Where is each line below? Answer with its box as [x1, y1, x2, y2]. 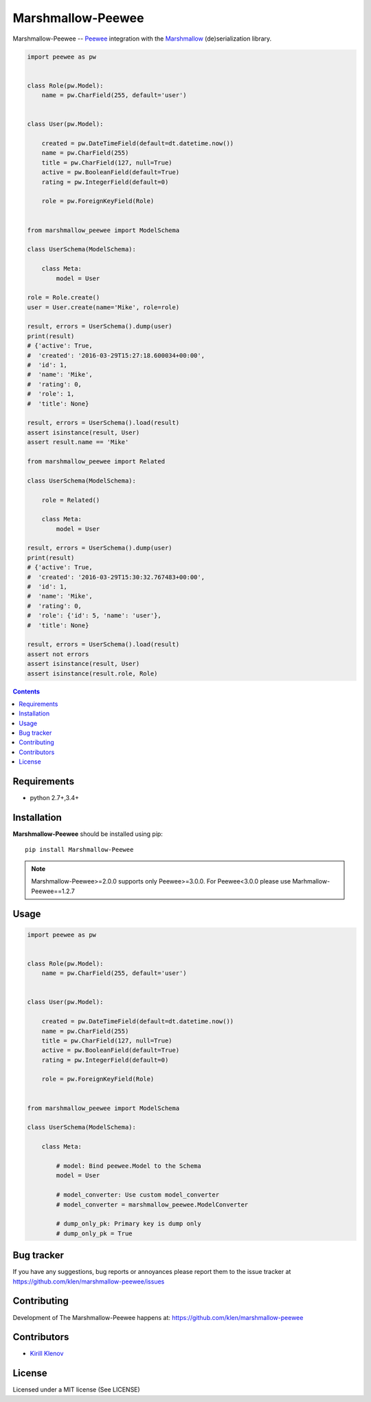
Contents [12, 687, 41, 695]
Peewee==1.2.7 [31, 887, 76, 895]
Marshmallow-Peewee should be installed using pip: [12, 830, 163, 838]
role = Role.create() [27, 293, 100, 302]
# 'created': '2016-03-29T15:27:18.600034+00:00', [27, 351, 205, 359]
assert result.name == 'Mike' [27, 438, 129, 446]
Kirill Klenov [30, 1350, 64, 1358]
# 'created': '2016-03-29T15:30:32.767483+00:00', [27, 573, 205, 581]
